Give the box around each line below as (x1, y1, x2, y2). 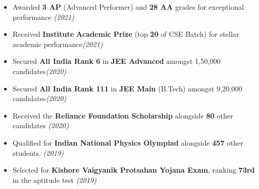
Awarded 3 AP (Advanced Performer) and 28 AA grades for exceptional (12, 2, 244, 12)
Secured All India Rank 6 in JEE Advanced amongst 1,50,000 (12, 56, 221, 66)
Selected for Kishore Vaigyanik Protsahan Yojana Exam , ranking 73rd (12, 164, 255, 175)
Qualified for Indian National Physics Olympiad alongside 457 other (12, 137, 244, 148)
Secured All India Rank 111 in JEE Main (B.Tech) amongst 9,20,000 (12, 83, 242, 93)
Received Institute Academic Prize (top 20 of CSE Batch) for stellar (12, 29, 240, 39)
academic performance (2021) (12, 38, 103, 49)
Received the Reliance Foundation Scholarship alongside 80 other (12, 110, 233, 121)
